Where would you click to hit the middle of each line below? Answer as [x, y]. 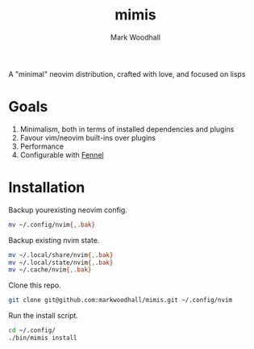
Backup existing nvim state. [54, 240]
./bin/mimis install [43, 338]
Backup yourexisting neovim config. [68, 210]
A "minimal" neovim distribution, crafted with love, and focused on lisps [127, 74]
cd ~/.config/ [32, 330]
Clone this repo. [35, 285]
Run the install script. [44, 316]
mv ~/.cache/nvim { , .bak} [50, 270]
